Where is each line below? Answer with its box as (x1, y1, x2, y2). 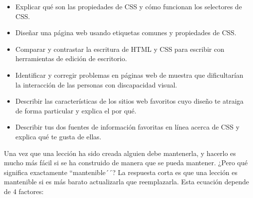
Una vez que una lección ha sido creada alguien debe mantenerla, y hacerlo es (4, 148, 236, 158)
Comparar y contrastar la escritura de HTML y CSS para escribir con (15, 44, 224, 54)
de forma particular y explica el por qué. (15, 105, 136, 115)
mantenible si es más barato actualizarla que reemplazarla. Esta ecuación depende (4, 176, 249, 187)
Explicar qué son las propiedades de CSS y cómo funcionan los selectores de (15, 1, 242, 11)
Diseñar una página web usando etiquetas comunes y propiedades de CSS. (15, 27, 236, 38)
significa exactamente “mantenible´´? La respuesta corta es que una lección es (4, 167, 237, 177)
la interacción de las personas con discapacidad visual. (15, 79, 177, 89)
